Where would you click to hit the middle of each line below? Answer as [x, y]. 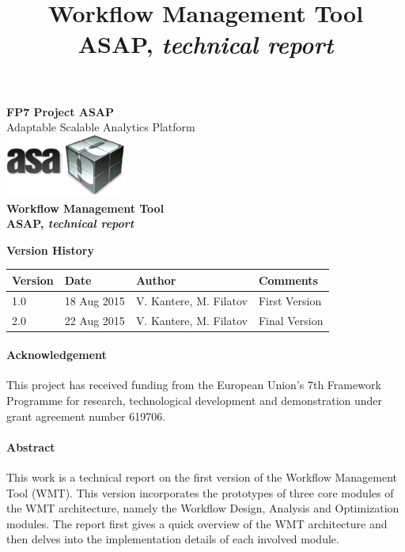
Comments [288, 280]
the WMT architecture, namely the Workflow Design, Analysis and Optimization [203, 508]
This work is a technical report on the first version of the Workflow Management [202, 477]
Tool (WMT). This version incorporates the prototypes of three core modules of [200, 492]
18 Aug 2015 [95, 300]
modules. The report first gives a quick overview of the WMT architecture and [197, 523]
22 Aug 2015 [95, 320]
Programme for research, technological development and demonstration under [195, 401]
